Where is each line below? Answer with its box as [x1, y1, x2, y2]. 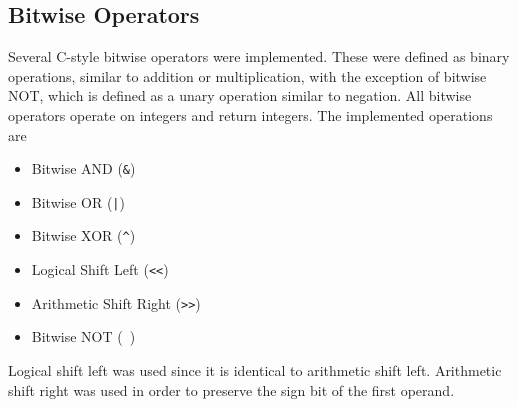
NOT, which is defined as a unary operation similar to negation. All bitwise [8, 85, 472, 106]
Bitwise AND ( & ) [31, 158, 136, 179]
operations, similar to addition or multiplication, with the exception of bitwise [8, 65, 487, 86]
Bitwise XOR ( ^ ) [31, 225, 136, 246]
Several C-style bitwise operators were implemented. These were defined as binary [8, 46, 510, 67]
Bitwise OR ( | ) [31, 191, 125, 212]
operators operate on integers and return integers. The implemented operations [8, 104, 493, 125]
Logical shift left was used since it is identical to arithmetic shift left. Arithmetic [8, 360, 502, 381]
